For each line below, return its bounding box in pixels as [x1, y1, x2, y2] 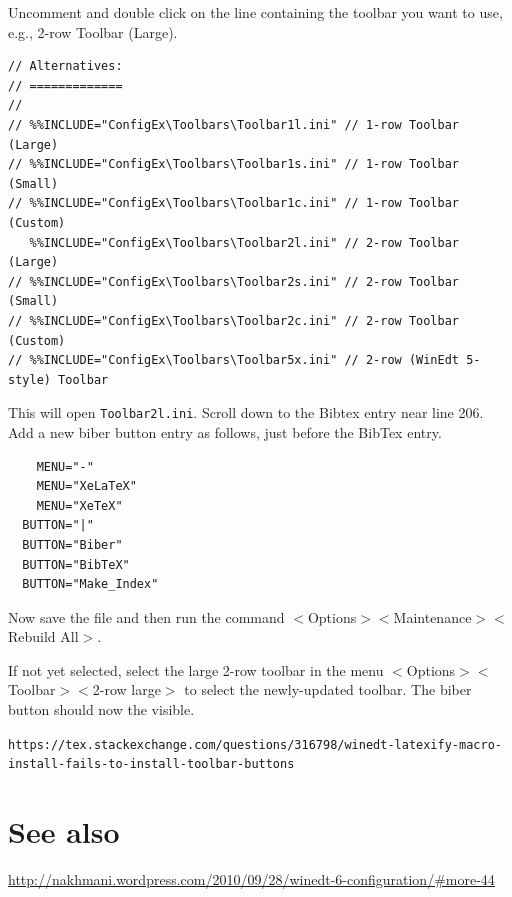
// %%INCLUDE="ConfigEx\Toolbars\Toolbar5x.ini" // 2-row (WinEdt [8, 353, 460, 368]
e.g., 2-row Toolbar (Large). [8, 21, 178, 42]
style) [8, 372, 51, 387]
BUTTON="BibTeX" [22, 557, 130, 572]
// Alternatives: [8, 59, 123, 74]
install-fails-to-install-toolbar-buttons [8, 757, 295, 772]
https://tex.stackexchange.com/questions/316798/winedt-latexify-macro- [8, 737, 502, 752]
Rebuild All [8, 626, 79, 647]
